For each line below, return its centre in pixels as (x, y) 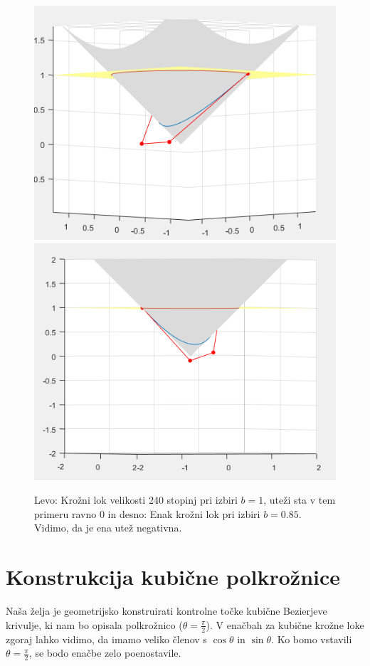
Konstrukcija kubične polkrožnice (173, 577)
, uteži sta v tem (300, 500)
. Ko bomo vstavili (312, 639)
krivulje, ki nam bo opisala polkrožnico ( (94, 624)
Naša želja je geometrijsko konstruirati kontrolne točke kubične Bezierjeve (166, 611)
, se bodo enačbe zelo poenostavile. (105, 653)
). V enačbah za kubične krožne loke (285, 624)
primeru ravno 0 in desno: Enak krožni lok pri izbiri (147, 513)
